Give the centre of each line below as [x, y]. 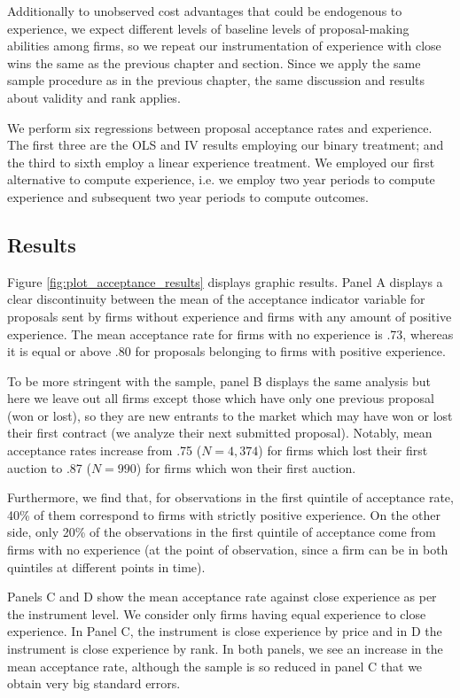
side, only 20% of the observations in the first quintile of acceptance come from [222, 532]
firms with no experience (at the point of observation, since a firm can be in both [228, 550]
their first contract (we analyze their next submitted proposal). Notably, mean [220, 433]
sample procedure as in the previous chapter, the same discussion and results [216, 80]
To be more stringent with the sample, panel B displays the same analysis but [219, 380]
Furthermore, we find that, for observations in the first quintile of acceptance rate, [230, 497]
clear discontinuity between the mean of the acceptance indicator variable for [216, 299]
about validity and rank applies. [94, 97]
